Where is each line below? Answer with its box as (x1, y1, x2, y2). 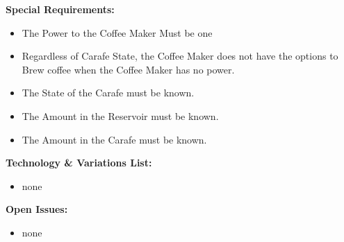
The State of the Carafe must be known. (22, 85, 195, 100)
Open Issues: (6, 202, 68, 216)
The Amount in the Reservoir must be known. (22, 108, 219, 123)
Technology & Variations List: (6, 155, 152, 170)
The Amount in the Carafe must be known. (22, 132, 207, 146)
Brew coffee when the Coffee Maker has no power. (22, 62, 235, 76)
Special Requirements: (6, 2, 115, 16)
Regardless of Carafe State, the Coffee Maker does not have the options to (22, 49, 338, 63)
